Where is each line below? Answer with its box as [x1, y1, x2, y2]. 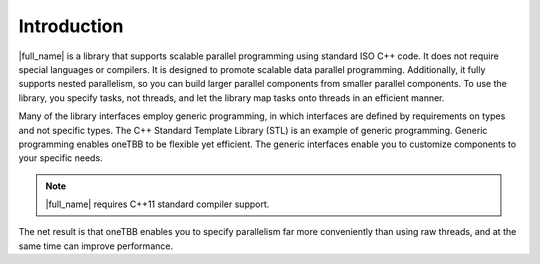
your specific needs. [18, 152, 104, 164]
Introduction [18, 15, 124, 37]
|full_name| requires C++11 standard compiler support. [45, 198, 270, 210]
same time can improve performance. [18, 240, 174, 252]
